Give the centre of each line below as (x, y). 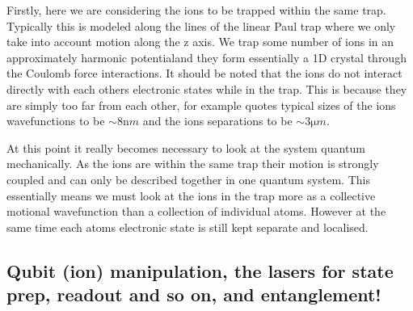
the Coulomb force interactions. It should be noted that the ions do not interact (204, 73)
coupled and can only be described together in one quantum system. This (188, 179)
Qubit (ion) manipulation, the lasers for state (200, 270)
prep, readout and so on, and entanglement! (194, 294)
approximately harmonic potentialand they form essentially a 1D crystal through (206, 57)
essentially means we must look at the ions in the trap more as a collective (191, 195)
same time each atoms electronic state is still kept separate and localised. (188, 227)
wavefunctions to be (56, 121)
